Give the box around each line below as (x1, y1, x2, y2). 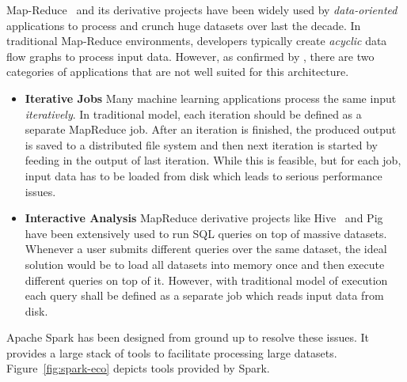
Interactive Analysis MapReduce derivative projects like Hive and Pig (25, 210, 383, 226)
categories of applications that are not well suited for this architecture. (6, 63, 349, 80)
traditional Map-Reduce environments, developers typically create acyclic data (6, 32, 387, 49)
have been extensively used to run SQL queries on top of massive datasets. (25, 225, 387, 241)
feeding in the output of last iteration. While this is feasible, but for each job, (25, 152, 401, 168)
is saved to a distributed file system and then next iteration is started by (25, 136, 378, 153)
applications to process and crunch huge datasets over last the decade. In (6, 17, 361, 33)
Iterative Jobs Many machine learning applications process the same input (25, 89, 397, 106)
